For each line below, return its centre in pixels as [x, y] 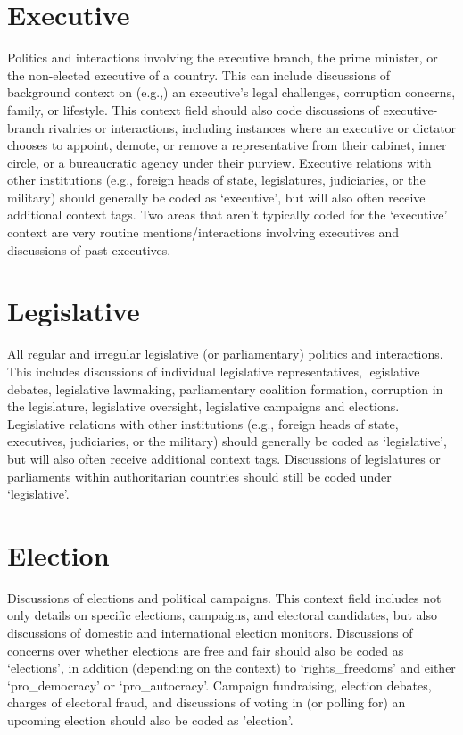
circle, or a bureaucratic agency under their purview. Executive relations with [219, 162]
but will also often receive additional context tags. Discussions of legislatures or [224, 458]
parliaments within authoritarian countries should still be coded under [199, 476]
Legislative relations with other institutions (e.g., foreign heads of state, [203, 423]
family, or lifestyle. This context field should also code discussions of [193, 109]
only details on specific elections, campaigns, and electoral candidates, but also [222, 615]
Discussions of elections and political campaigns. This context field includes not [224, 597]
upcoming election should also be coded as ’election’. [150, 720]
